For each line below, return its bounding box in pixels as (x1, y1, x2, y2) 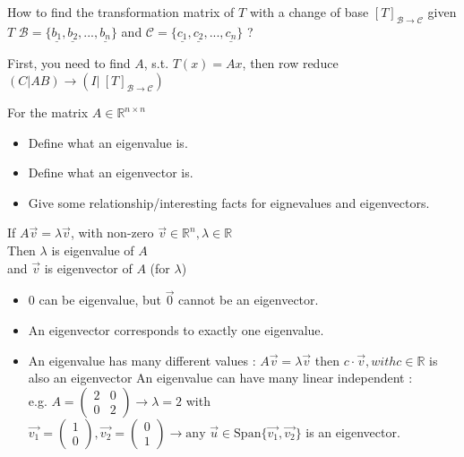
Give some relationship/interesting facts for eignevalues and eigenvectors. (28, 193, 430, 211)
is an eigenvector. (305, 422, 400, 441)
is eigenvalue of (51, 241, 134, 260)
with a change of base (249, 3, 369, 21)
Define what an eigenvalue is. (28, 133, 188, 151)
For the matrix (7, 103, 89, 122)
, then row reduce (242, 54, 339, 73)
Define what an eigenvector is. (28, 163, 193, 182)
